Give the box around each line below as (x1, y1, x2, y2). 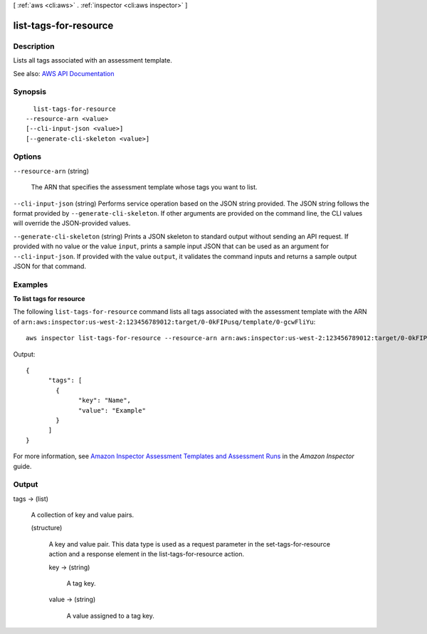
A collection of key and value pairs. (31, 511, 135, 519)
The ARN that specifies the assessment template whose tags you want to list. (31, 183, 258, 191)
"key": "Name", (78, 396, 132, 405)
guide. (13, 462, 32, 470)
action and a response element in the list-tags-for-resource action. (48, 550, 245, 559)
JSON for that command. (13, 262, 87, 270)
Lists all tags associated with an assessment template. (13, 56, 172, 65)
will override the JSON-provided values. (13, 219, 131, 228)
